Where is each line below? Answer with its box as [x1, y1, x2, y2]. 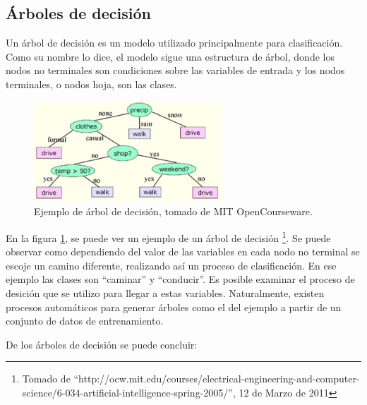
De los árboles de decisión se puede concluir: [6, 337, 198, 351]
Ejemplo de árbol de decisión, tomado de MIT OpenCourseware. [34, 204, 313, 219]
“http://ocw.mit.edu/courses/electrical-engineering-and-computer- [73, 371, 360, 386]
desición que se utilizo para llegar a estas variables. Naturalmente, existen [6, 285, 325, 300]
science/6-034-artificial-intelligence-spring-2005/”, [22, 385, 236, 399]
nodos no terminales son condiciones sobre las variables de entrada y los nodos [6, 63, 345, 78]
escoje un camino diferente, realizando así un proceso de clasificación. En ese [6, 258, 337, 272]
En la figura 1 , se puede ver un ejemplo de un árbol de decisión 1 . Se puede [6, 228, 331, 245]
